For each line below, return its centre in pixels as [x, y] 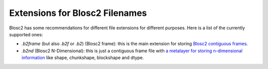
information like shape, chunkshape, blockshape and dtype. [83, 58]
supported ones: [26, 34]
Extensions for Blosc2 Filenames [78, 13]
